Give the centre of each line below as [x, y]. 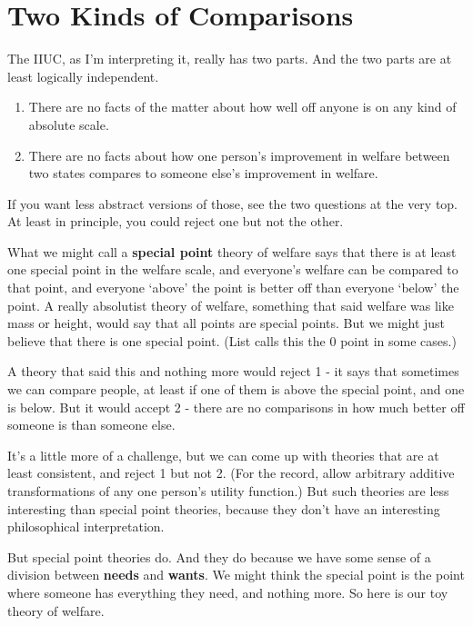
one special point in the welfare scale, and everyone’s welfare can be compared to [233, 269]
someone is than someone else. [91, 425]
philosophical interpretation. [86, 527]
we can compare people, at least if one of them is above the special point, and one [236, 389]
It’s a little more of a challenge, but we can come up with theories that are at [223, 455]
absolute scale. [69, 124]
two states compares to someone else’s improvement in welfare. [203, 173]
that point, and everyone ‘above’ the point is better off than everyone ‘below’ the [233, 288]
